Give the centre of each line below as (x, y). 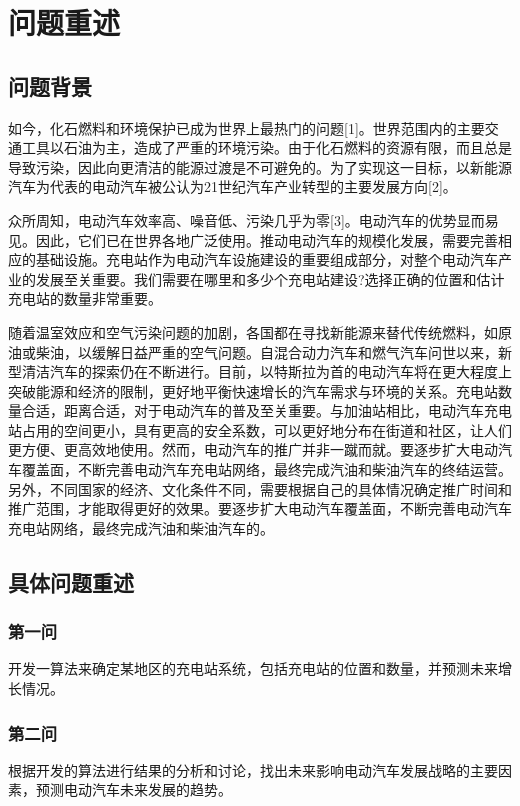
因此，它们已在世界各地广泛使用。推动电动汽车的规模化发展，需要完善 (266, 239)
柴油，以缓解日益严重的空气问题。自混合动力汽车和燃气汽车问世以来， (266, 351)
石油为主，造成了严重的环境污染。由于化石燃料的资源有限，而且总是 (287, 147)
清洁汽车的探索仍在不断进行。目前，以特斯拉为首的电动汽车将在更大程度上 (266, 371)
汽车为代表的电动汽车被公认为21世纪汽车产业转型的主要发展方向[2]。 (232, 186)
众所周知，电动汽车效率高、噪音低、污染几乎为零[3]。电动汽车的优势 (232, 219)
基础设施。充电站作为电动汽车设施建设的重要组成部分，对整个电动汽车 (266, 259)
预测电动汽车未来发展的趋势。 (133, 789)
